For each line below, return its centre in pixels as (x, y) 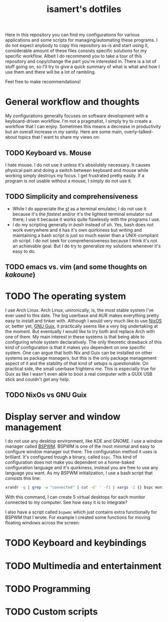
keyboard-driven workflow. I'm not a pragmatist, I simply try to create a (78, 121)
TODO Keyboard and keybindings (76, 543)
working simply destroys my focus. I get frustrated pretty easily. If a (75, 175)
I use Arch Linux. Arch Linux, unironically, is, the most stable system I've (79, 310)
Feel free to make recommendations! (43, 82)
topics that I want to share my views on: (59, 137)
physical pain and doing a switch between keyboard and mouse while (77, 170)
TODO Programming (48, 589)
